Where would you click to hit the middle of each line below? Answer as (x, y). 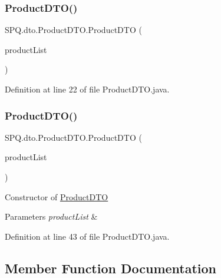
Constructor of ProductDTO (57, 196)
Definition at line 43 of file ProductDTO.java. (87, 236)
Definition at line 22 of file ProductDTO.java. (87, 89)
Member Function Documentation (111, 268)
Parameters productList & (51, 216)
